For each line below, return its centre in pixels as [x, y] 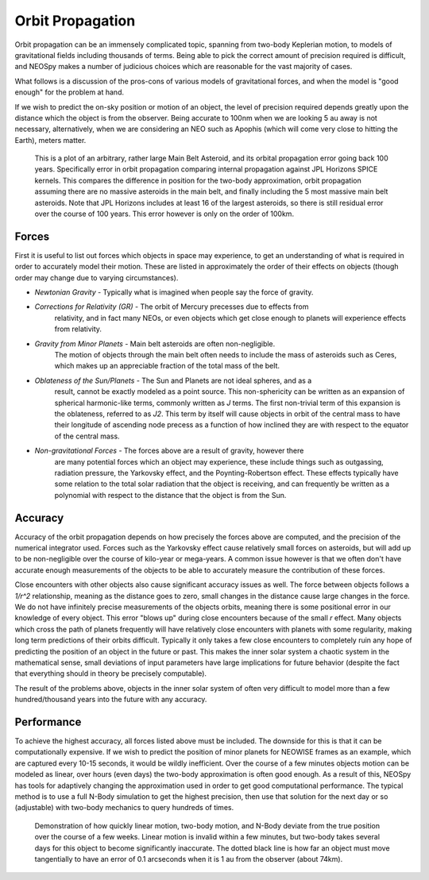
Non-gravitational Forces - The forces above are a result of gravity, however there [169, 451]
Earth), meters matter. [50, 140]
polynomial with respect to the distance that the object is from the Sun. [170, 495]
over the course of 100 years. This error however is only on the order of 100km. [164, 214]
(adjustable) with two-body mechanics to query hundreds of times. [124, 808]
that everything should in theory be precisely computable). [110, 674]
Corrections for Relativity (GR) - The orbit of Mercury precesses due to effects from [172, 307]
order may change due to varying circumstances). [97, 277]
